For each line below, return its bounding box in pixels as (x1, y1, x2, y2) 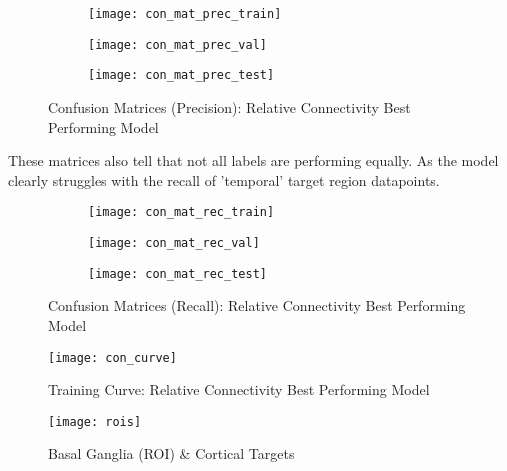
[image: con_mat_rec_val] (88, 236, 260, 250)
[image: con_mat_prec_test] (88, 68, 275, 83)
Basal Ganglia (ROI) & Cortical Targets (48, 443, 295, 464)
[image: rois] (48, 414, 142, 429)
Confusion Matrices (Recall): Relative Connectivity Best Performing (48, 295, 466, 316)
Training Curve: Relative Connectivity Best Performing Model (48, 379, 430, 400)
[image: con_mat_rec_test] (88, 266, 267, 281)
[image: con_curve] (48, 350, 177, 365)
